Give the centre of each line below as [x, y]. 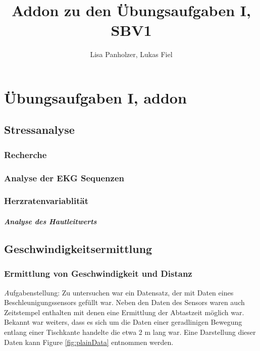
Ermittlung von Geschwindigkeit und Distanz [98, 273]
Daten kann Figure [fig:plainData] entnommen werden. [89, 342]
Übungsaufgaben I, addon [95, 97]
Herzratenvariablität [46, 201]
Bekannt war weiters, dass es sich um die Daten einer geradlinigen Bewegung [123, 322]
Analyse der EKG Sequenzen [64, 178]
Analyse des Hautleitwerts [50, 221]
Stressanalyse [39, 130]
